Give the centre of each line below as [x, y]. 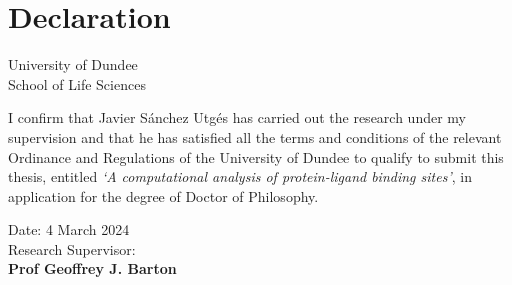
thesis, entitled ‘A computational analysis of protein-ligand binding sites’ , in [240, 176]
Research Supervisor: [72, 248]
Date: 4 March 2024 [69, 229]
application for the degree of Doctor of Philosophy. [163, 195]
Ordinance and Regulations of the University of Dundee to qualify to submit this [256, 156]
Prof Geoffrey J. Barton [92, 268]
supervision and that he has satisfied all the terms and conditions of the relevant [255, 136]
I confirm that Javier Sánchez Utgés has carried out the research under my [237, 117]
